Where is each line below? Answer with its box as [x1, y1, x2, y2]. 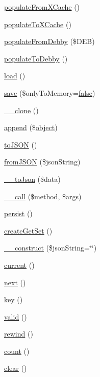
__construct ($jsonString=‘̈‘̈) [4, 242, 97, 253]
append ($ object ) [4, 122, 58, 133]
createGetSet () [4, 225, 53, 236]
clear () [4, 363, 27, 373]
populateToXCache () [4, 18, 71, 29]
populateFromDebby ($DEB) [4, 36, 95, 47]
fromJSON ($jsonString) [4, 156, 81, 167]
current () [4, 259, 35, 270]
